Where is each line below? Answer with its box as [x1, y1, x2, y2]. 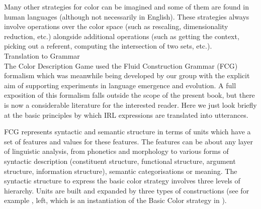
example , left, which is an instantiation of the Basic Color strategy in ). [4, 195, 227, 205]
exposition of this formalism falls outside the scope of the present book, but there [4, 90, 255, 100]
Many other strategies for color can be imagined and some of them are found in [4, 2, 249, 12]
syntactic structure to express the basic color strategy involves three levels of [4, 175, 240, 186]
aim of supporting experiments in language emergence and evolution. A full [4, 80, 236, 90]
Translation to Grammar [4, 50, 80, 61]
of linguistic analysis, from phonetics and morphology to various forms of [4, 146, 229, 156]
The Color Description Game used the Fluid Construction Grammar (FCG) [4, 60, 238, 71]
